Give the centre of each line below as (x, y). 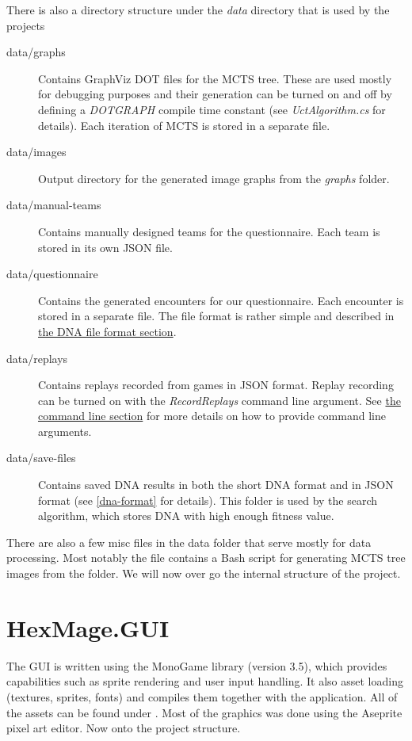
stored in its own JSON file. (105, 247)
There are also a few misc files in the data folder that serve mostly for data (189, 542)
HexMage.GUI (88, 627)
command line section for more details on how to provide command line (212, 416)
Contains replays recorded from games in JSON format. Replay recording (216, 385)
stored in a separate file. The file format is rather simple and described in (216, 316)
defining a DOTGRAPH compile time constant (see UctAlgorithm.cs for (212, 109)
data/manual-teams (54, 205)
